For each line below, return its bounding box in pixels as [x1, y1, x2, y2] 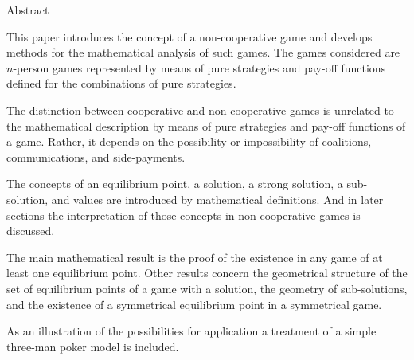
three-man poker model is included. [6, 338, 179, 354]
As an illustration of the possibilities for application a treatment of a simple [6, 323, 377, 339]
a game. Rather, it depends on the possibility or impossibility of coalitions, [6, 133, 372, 150]
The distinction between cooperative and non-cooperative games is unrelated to [6, 101, 394, 118]
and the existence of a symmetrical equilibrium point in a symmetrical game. [6, 295, 382, 312]
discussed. [6, 222, 55, 239]
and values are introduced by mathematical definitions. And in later [51, 190, 384, 207]
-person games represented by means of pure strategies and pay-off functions [13, 59, 386, 76]
